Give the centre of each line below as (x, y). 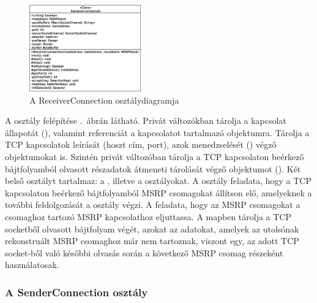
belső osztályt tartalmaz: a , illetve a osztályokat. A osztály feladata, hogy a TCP (158, 181)
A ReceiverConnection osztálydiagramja (104, 100)
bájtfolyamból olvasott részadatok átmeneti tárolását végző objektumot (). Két (153, 168)
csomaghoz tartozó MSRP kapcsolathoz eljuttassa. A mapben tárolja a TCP (148, 216)
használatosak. (32, 265)
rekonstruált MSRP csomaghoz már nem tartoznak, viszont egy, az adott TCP (152, 241)
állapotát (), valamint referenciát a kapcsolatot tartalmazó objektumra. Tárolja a (157, 132)
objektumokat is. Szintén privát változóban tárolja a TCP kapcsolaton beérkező (155, 156)
